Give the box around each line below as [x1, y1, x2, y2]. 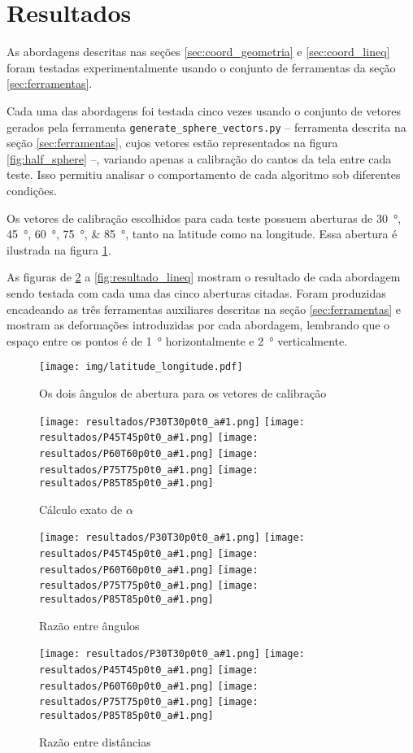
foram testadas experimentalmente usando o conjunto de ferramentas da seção [7, 59, 396, 76]
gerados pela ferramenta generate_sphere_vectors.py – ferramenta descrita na [7, 118, 406, 135]
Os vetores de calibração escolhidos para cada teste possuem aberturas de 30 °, [7, 209, 402, 226]
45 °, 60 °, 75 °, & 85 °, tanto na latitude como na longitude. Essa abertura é [7, 225, 398, 242]
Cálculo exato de [39, 500, 123, 517]
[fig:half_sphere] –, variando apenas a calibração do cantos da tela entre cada [7, 150, 392, 167]
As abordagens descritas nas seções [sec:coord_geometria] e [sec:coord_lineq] [7, 43, 390, 60]
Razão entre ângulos [39, 616, 140, 633]
